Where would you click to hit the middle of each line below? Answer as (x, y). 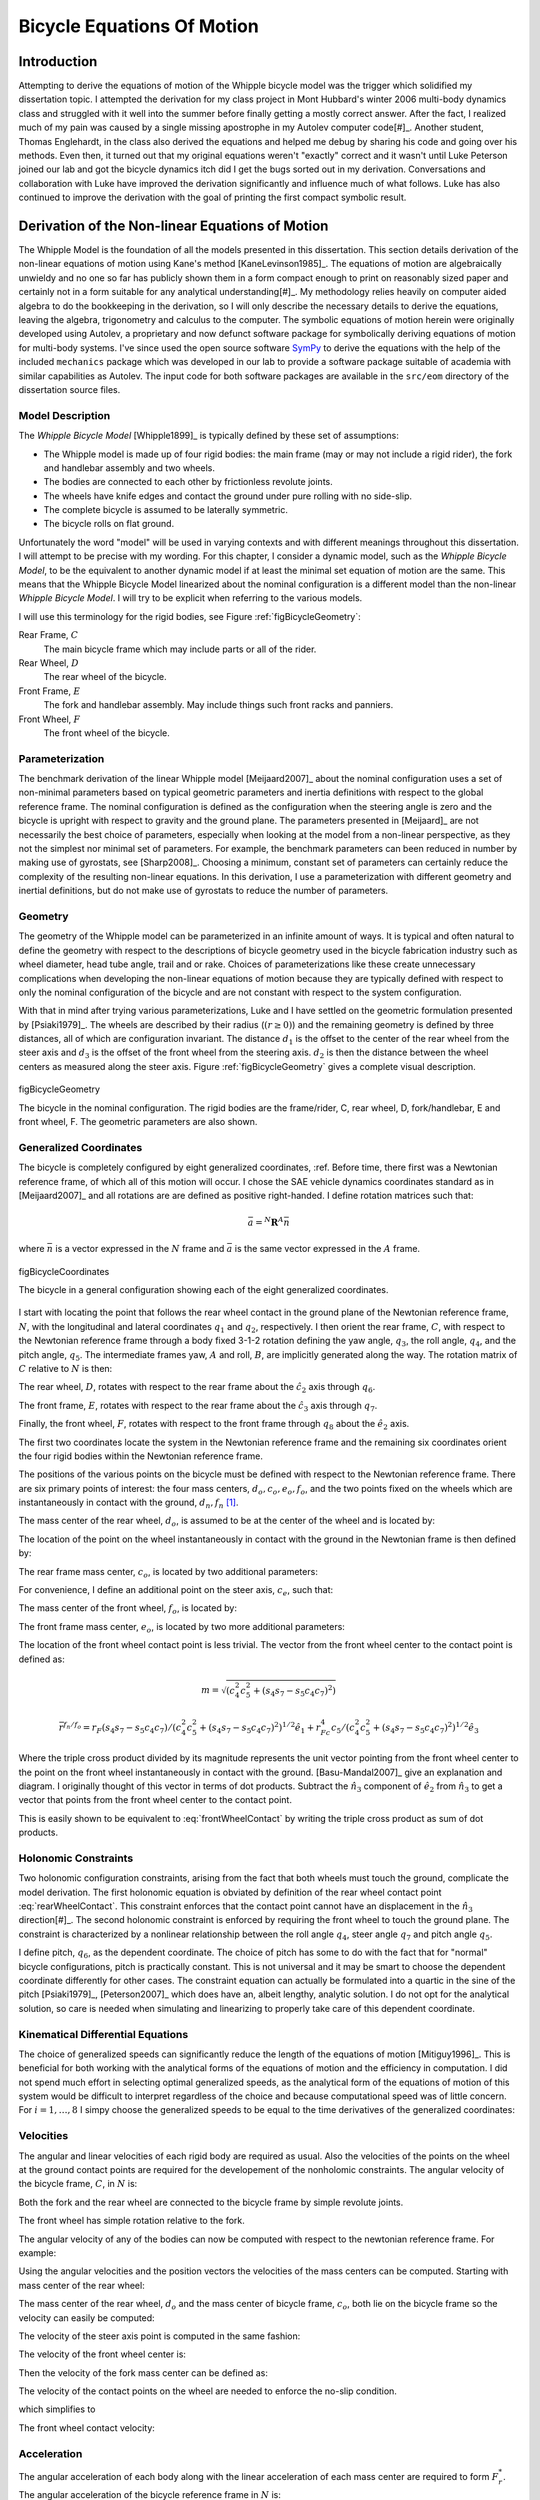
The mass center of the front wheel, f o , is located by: (127, 1609)
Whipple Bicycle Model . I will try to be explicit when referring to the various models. (190, 598)
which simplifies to (57, 2409)
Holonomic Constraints (76, 1858)
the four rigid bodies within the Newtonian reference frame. (141, 1456)
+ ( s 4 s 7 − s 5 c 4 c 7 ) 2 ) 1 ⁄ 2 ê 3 (425, 1727)
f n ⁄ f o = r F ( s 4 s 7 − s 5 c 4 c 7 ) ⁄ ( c (122, 1727)
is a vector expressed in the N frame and (140, 1249)
